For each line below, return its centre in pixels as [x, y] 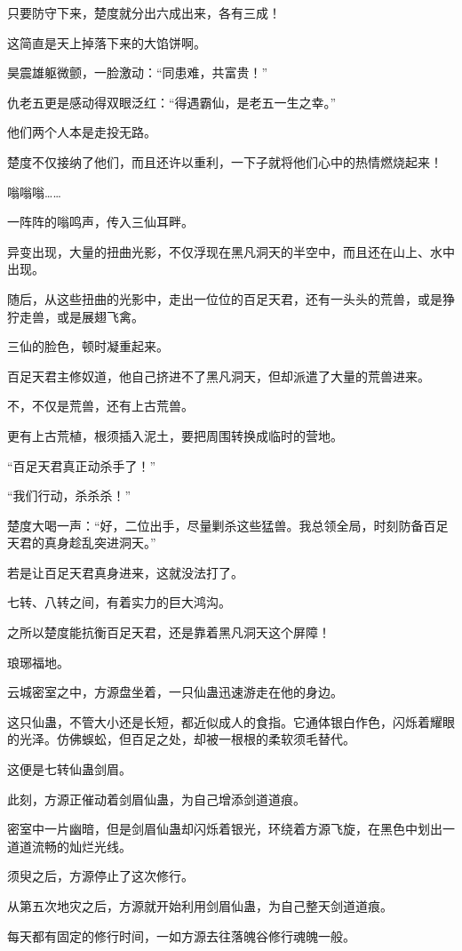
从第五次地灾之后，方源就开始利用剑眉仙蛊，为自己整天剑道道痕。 [200, 906]
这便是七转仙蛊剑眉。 [69, 769]
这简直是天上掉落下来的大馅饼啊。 [107, 42]
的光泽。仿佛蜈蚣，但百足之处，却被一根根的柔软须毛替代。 [181, 739]
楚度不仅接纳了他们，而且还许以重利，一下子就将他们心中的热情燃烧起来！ [225, 161]
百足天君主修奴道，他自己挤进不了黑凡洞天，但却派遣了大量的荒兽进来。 [219, 376]
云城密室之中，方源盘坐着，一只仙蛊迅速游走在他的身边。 [175, 692]
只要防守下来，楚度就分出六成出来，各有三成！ [144, 12]
